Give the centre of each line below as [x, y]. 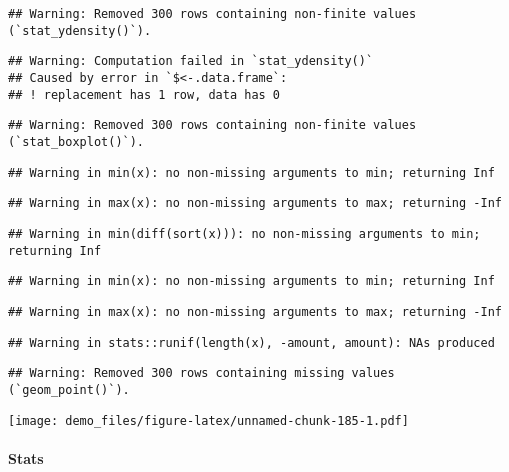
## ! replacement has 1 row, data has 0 [144, 94]
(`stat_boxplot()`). [76, 141]
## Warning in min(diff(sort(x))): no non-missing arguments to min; [244, 233]
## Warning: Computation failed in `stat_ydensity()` [191, 61]
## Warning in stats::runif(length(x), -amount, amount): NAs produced [251, 342]
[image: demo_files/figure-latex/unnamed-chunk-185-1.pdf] [208, 420]
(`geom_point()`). [69, 389]
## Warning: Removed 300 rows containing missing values [201, 373]
